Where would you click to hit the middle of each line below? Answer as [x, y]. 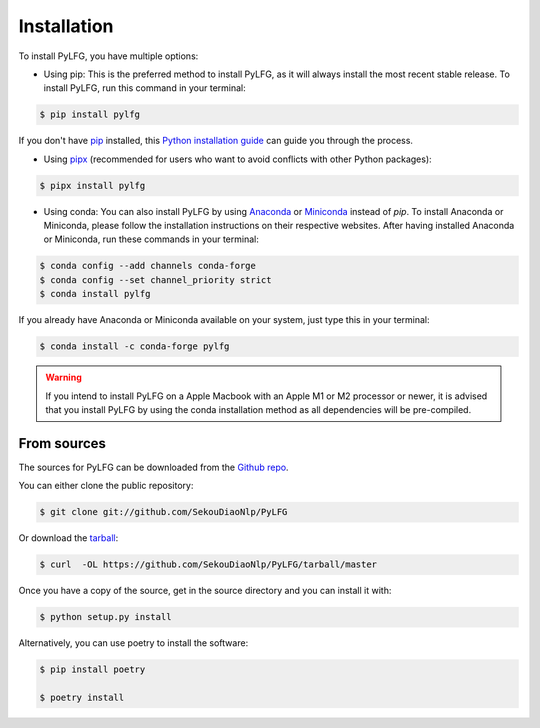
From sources [62, 443]
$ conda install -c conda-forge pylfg [134, 346]
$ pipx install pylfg [92, 185]
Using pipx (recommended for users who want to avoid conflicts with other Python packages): [237, 159]
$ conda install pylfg [95, 294]
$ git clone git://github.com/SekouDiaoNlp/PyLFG [163, 512]
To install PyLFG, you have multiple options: [108, 56]
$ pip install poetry [92, 669]
